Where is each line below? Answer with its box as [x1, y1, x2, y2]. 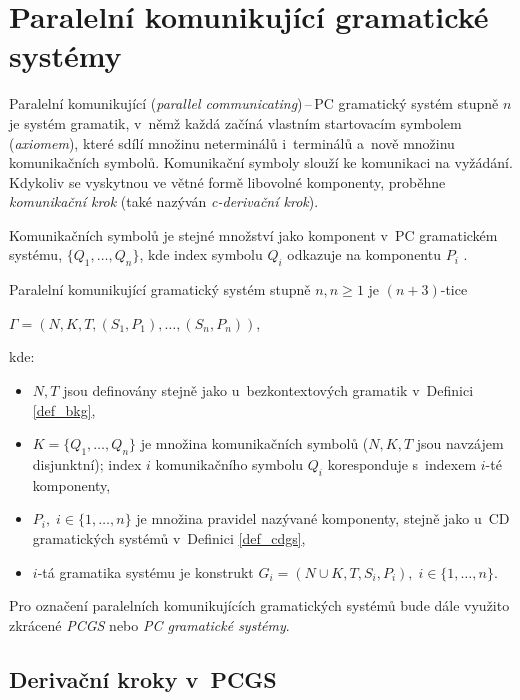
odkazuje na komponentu [287, 244, 441, 265]
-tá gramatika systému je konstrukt [37, 561, 254, 582]
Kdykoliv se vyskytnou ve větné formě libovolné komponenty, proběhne [9, 171, 446, 192]
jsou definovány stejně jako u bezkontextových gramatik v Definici [63, 380, 474, 401]
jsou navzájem [416, 433, 504, 454]
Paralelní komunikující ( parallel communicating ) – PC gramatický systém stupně [9, 93, 499, 114]
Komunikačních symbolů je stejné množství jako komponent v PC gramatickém [9, 224, 498, 245]
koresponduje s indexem [327, 454, 477, 475]
